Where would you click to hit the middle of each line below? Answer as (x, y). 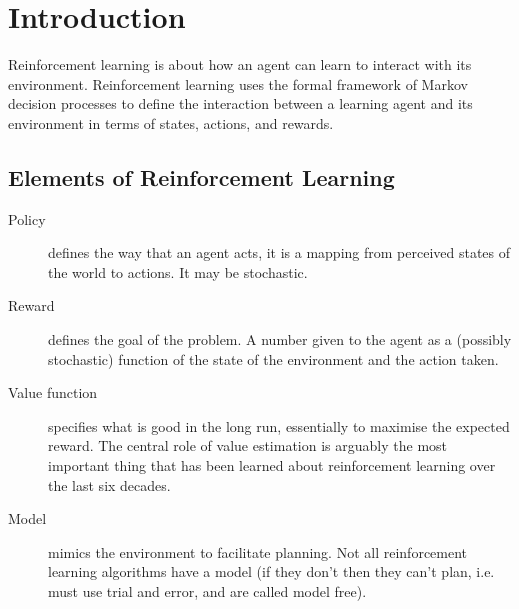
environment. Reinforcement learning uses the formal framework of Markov (238, 83)
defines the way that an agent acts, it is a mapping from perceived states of (279, 252)
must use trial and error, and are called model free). (207, 591)
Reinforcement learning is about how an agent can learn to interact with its (240, 64)
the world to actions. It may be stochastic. (178, 271)
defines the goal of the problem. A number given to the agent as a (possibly (280, 339)
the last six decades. (109, 484)
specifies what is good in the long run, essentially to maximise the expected (279, 425)
